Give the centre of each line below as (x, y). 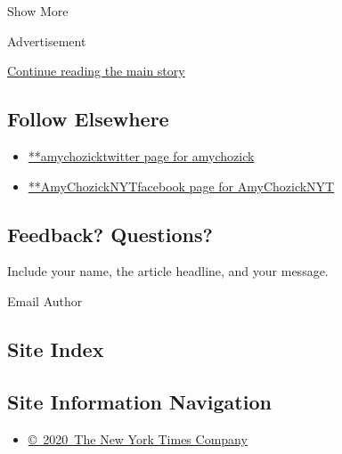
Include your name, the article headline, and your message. (168, 271)
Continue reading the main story (96, 71)
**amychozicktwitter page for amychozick (141, 155)
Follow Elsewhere (88, 119)
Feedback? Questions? (110, 234)
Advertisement (47, 41)
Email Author (45, 300)
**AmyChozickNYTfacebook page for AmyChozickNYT (181, 186)
